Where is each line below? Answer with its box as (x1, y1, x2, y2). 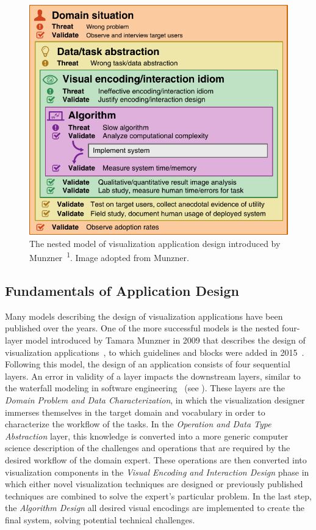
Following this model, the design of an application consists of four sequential (5, 358, 290, 370)
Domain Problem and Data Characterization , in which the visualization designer (5, 394, 305, 406)
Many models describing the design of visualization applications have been (5, 309, 283, 322)
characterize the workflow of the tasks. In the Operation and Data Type (5, 418, 271, 430)
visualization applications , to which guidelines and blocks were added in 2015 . (5, 345, 304, 358)
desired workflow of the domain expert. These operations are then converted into (5, 453, 307, 466)
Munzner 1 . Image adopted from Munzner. (29, 249, 189, 264)
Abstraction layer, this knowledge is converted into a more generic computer (5, 429, 289, 442)
